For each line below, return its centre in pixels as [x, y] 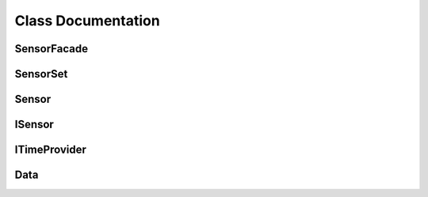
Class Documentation [87, 21]
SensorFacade [52, 49]
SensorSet [41, 74]
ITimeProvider [51, 150]
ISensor [34, 125]
